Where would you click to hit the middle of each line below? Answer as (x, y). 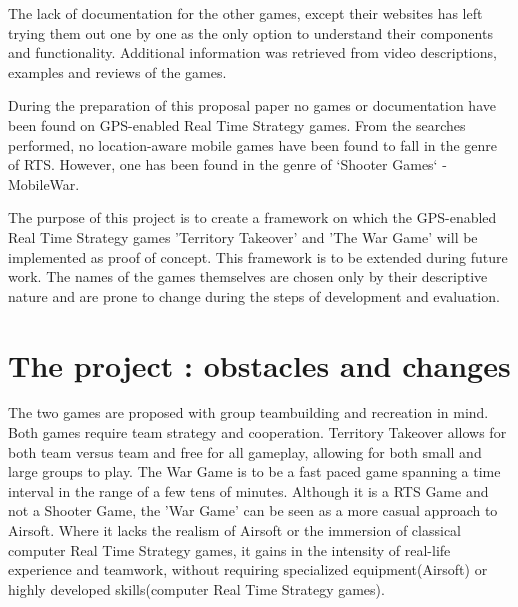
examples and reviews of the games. (117, 71)
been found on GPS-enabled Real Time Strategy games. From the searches (237, 124)
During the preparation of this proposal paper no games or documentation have (252, 105)
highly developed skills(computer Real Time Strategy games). (196, 588)
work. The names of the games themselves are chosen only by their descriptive (248, 276)
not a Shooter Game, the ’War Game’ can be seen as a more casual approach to (253, 510)
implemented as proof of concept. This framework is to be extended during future (258, 256)
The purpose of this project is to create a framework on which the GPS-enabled (252, 217)
